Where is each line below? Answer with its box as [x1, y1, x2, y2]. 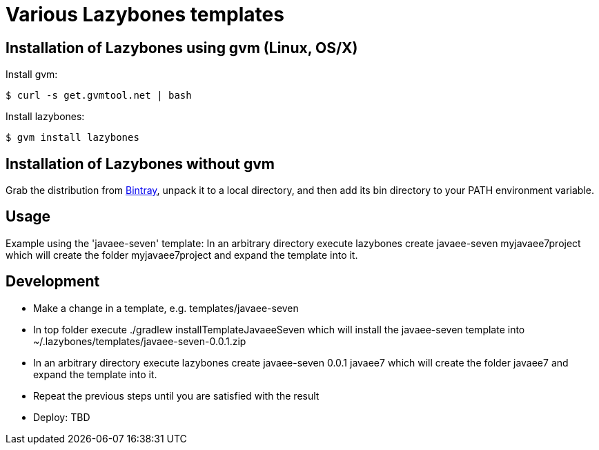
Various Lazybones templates [6, 3, 284, 26]
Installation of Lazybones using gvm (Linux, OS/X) [6, 39, 358, 57]
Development [6, 273, 100, 291]
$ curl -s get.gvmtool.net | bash [6, 90, 192, 101]
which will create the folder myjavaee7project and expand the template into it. [6, 248, 358, 261]
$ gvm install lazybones [6, 132, 139, 144]
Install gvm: [6, 68, 58, 81]
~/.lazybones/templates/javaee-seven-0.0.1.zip [33, 335, 246, 347]
